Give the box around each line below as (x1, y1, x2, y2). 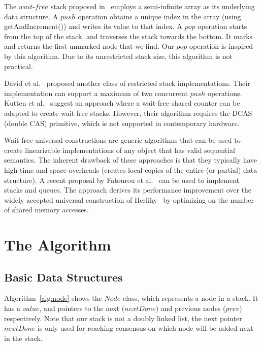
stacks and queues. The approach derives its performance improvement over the (4, 184, 252, 195)
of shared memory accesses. (4, 204, 89, 215)
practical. (4, 60, 33, 71)
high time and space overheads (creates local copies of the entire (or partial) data (4, 164, 257, 175)
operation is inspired (189, 41, 253, 51)
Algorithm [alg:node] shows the (4, 293, 102, 303)
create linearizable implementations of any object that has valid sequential (4, 144, 235, 155)
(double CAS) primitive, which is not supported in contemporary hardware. (4, 117, 240, 128)
